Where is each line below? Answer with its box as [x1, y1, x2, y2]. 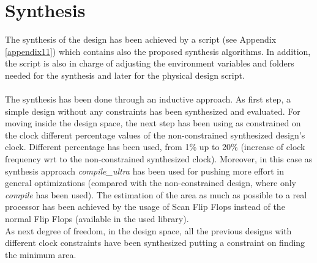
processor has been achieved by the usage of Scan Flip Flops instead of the [5, 200, 285, 213]
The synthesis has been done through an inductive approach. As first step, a [5, 93, 291, 106]
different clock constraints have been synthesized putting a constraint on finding [5, 236, 305, 249]
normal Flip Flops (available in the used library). [5, 212, 189, 225]
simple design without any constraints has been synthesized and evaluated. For [5, 104, 300, 117]
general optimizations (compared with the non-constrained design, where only [5, 176, 297, 189]
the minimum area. [5, 248, 76, 261]
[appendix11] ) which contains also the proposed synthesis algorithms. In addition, [5, 45, 311, 57]
